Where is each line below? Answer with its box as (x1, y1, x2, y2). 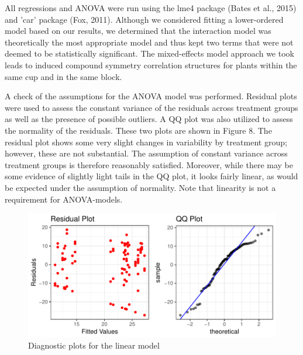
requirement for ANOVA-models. (5, 193, 123, 205)
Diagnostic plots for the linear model (28, 339, 160, 351)
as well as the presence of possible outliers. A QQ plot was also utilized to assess (5, 113, 293, 125)
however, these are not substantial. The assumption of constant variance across (5, 147, 288, 159)
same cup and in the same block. (5, 70, 122, 82)
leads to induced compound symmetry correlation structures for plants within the (5, 58, 297, 71)
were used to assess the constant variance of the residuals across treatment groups (5, 101, 298, 113)
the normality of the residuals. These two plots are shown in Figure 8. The (5, 124, 272, 136)
